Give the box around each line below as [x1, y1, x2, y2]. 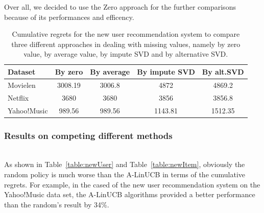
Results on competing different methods [4, 129, 173, 141]
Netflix [8, 92, 29, 103]
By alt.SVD [202, 66, 244, 77]
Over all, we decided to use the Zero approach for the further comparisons [4, 2, 236, 12]
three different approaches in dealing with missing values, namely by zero [11, 38, 241, 49]
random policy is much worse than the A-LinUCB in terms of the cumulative [4, 169, 246, 179]
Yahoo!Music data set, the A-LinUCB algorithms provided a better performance [4, 189, 255, 200]
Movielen [8, 79, 36, 90]
